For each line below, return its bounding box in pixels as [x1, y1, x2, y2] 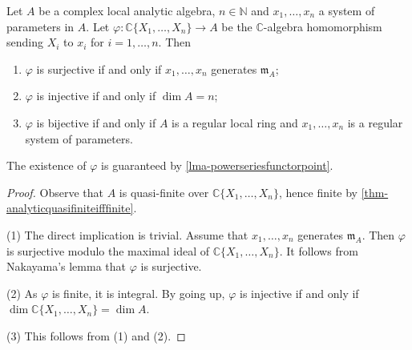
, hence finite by [279, 183, 357, 200]
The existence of [6, 157, 87, 174]
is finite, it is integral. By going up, [52, 284, 225, 301]
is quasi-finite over [119, 183, 209, 200]
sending [6, 34, 43, 50]
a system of [318, 2, 375, 18]
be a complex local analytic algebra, [38, 2, 216, 18]
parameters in [6, 18, 75, 34]
